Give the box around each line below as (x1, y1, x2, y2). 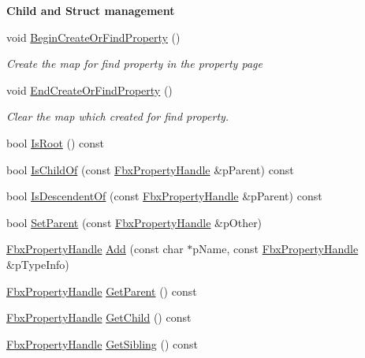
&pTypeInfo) (6, 255, 69, 272)
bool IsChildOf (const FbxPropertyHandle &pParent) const (6, 161, 294, 177)
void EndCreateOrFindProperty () (6, 81, 173, 98)
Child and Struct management (6, 2, 175, 18)
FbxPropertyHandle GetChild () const (6, 309, 192, 326)
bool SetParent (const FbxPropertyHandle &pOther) (6, 214, 263, 230)
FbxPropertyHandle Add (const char (6, 241, 184, 257)
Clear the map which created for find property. (6, 108, 229, 125)
